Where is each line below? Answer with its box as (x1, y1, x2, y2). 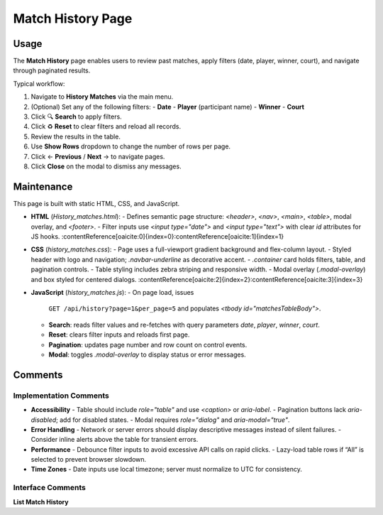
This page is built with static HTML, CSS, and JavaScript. (13, 199, 180, 207)
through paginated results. (13, 66, 91, 75)
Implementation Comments (13, 391, 109, 401)
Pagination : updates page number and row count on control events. (48, 340, 248, 349)
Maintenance (13, 180, 73, 193)
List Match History (13, 497, 69, 506)
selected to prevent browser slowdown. (30, 455, 147, 464)
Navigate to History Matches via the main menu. (30, 92, 174, 101)
